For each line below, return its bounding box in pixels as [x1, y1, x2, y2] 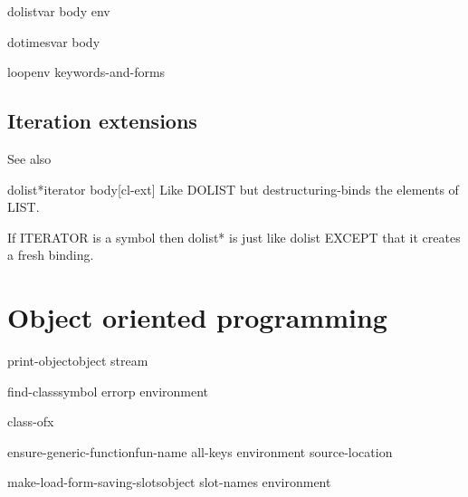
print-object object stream [7, 351, 148, 370]
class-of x [7, 412, 54, 431]
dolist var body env [7, 2, 110, 20]
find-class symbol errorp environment [7, 381, 209, 400]
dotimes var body [7, 32, 100, 51]
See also [7, 148, 52, 167]
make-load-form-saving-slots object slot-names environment [7, 473, 331, 492]
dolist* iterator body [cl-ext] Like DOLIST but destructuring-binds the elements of [7, 179, 459, 198]
